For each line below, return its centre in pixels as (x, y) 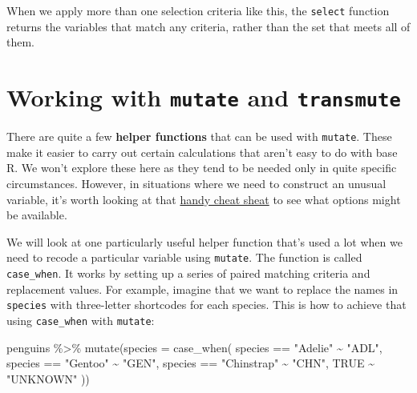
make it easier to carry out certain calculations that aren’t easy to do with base (202, 152)
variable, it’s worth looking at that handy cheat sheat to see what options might (204, 199)
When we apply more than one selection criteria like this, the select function (198, 10)
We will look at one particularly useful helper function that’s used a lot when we (204, 241)
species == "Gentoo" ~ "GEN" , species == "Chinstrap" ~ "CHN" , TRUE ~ (190, 363)
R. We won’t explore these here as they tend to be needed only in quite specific (202, 168)
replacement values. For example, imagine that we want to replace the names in (202, 289)
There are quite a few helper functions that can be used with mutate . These (199, 136)
